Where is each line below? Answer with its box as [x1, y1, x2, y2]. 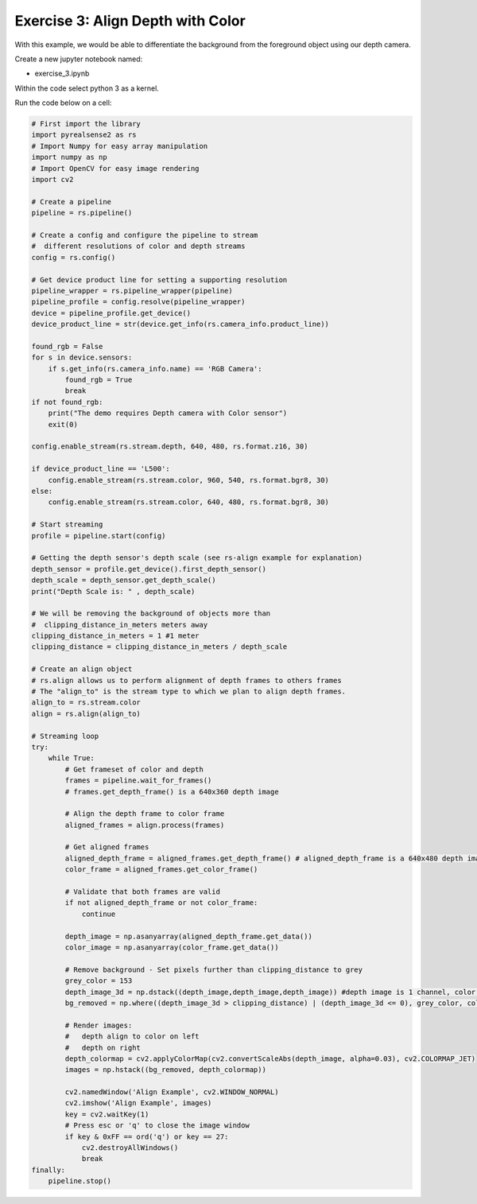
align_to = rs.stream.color [31, 698, 141, 707]
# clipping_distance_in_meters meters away [31, 620, 208, 629]
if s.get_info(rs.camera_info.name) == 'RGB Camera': [48, 364, 262, 373]
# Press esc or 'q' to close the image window [64, 1121, 250, 1130]
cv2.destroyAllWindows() [81, 1144, 179, 1152]
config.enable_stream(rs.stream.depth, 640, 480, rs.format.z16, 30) [31, 442, 308, 451]
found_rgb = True [64, 375, 133, 385]
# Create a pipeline [31, 197, 111, 206]
